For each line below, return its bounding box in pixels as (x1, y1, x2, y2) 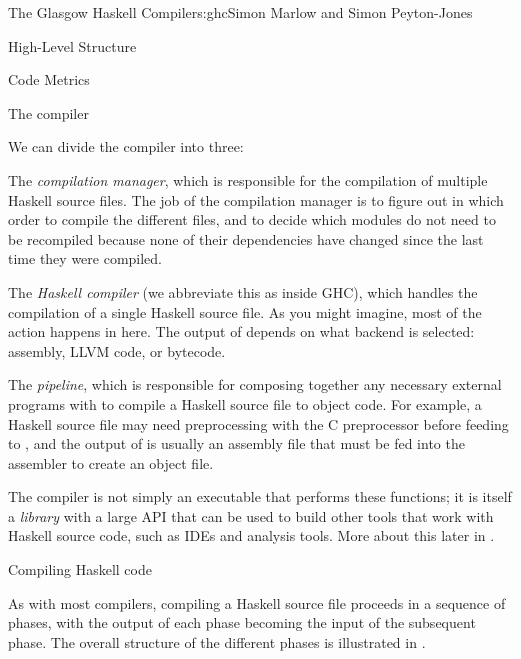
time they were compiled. (8, 248, 163, 269)
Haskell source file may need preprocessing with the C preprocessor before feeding (8, 413, 509, 434)
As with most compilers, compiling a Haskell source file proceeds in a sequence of (8, 592, 506, 613)
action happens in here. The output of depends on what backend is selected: (8, 321, 475, 342)
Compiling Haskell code (8, 559, 152, 580)
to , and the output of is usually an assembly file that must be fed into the (8, 433, 465, 454)
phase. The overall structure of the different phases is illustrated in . (8, 631, 426, 652)
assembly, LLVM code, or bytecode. (8, 340, 226, 361)
